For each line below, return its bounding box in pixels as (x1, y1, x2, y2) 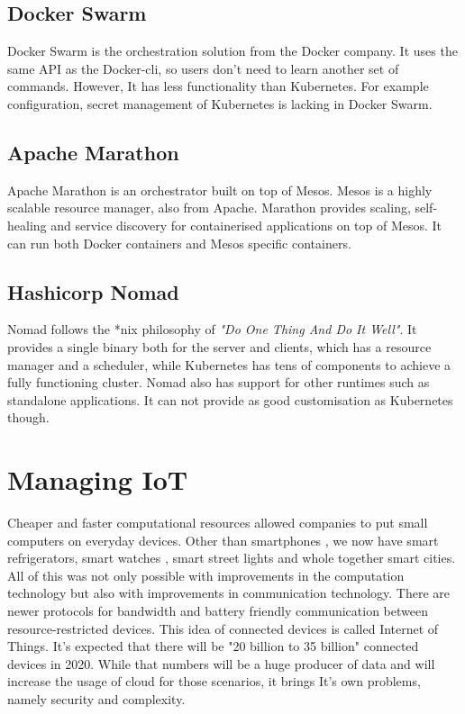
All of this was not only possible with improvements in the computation (7, 565, 405, 584)
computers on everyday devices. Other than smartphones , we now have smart (7, 530, 439, 549)
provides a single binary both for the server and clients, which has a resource (7, 337, 432, 356)
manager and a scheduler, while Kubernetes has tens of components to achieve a (7, 355, 451, 374)
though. (7, 408, 50, 427)
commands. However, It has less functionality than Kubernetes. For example (7, 77, 429, 95)
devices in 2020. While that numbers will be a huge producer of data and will (7, 654, 435, 673)
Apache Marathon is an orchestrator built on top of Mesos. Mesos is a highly (7, 180, 433, 199)
